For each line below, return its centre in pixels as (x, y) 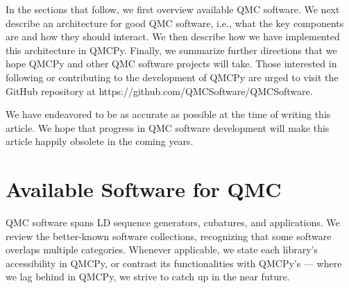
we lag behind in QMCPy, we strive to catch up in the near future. (148, 277)
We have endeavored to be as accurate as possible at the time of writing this (168, 114)
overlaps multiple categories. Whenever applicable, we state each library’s (162, 249)
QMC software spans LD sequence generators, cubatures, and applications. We (173, 222)
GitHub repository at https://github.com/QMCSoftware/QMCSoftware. (159, 91)
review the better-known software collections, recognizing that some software (169, 236)
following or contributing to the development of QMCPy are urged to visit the (172, 77)
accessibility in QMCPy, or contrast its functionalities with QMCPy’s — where (174, 263)
